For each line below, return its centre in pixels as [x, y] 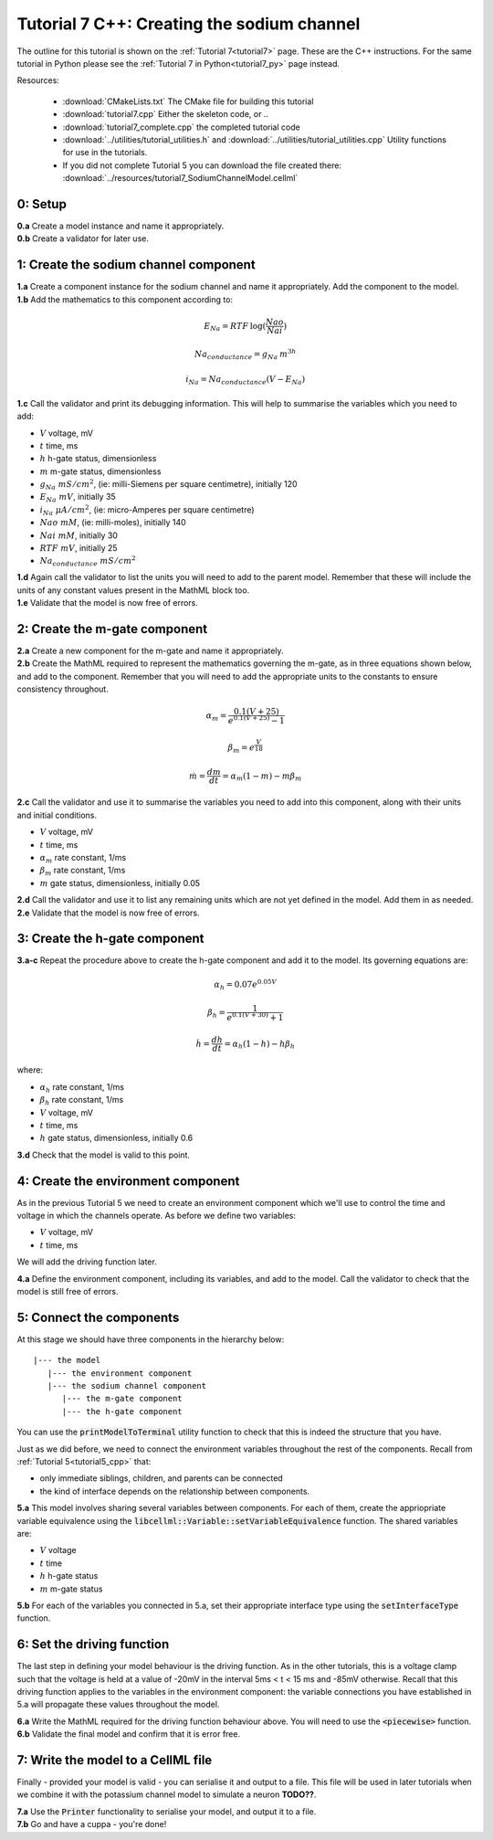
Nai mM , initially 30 [79, 535]
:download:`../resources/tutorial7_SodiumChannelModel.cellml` [180, 178]
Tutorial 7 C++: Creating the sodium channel [189, 24]
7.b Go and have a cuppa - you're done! [92, 1824]
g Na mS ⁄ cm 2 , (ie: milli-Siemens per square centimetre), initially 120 [168, 485]
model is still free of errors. [68, 1291]
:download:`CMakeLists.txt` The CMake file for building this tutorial [188, 101]
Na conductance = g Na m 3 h [246, 354]
